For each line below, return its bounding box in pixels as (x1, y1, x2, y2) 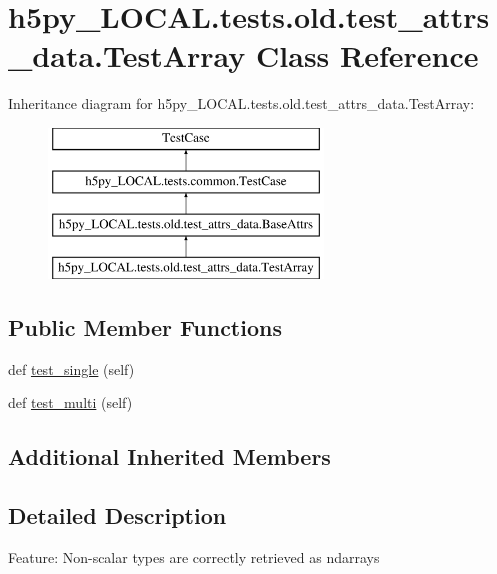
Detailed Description (8, 500, 227, 531)
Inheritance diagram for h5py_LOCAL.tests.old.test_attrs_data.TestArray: (8, 93, 475, 114)
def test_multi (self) (8, 392, 133, 413)
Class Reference (256, 35, 479, 76)
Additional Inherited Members (8, 441, 331, 472)
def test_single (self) (8, 358, 135, 379)
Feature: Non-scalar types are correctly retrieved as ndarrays (8, 547, 380, 568)
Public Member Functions (8, 312, 282, 343)
